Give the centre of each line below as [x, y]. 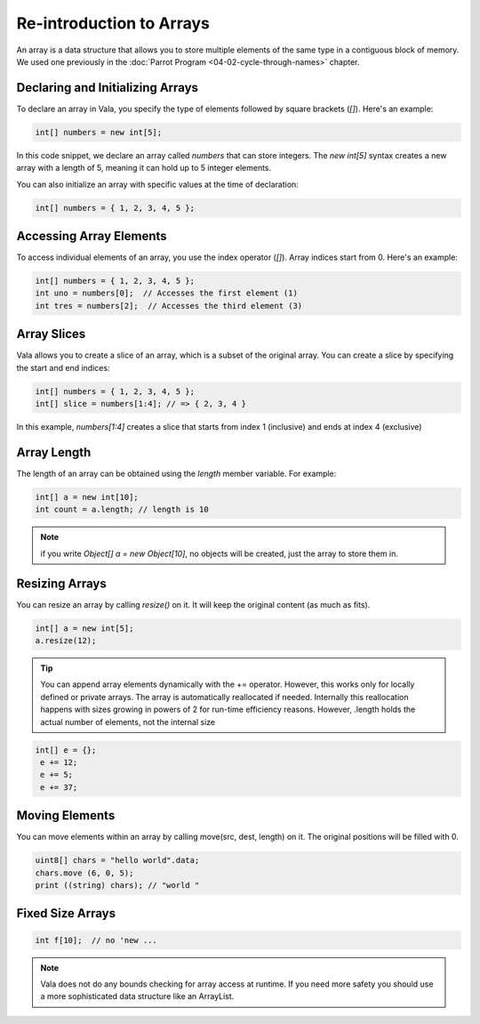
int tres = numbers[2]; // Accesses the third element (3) [169, 306]
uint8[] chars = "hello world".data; [117, 860]
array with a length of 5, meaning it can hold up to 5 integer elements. [144, 168]
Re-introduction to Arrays [113, 23]
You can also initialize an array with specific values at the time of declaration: [158, 184]
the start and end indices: [63, 367]
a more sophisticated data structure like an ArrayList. [137, 996]
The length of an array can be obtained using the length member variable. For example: [176, 473]
